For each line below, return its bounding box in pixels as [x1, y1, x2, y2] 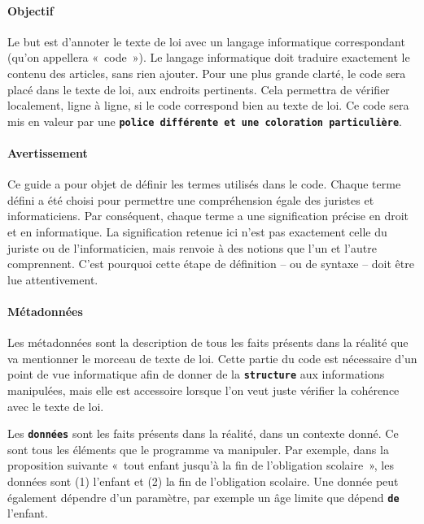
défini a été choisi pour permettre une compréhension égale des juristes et [7, 191, 374, 208]
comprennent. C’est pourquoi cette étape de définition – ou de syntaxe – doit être [7, 255, 414, 272]
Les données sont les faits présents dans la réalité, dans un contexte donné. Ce [7, 425, 399, 442]
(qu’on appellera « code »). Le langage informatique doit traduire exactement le [7, 49, 410, 66]
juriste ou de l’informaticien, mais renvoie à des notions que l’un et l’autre [7, 239, 377, 256]
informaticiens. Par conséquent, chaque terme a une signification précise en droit [7, 207, 409, 224]
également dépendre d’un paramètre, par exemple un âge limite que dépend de [7, 488, 400, 505]
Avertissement [7, 145, 88, 162]
